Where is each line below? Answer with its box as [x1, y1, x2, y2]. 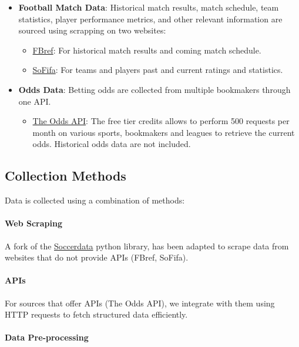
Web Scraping [5, 217, 62, 229]
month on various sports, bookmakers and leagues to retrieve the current [32, 126, 295, 138]
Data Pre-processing [5, 331, 89, 343]
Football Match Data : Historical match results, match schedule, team [18, 1, 279, 13]
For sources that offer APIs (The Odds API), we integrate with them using [5, 296, 275, 309]
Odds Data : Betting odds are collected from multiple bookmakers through [18, 83, 291, 95]
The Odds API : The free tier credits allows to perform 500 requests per [32, 115, 290, 127]
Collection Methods [5, 166, 126, 185]
